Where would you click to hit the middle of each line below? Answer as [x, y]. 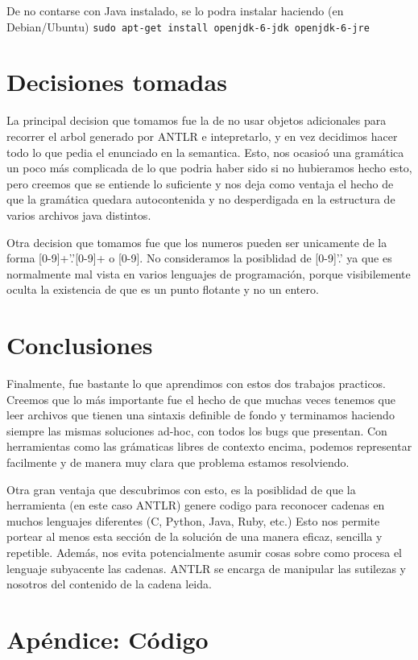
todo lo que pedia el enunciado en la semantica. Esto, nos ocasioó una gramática [205, 152]
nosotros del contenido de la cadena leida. [109, 584]
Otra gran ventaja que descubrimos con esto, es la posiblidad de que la [181, 489]
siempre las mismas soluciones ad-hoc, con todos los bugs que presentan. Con [197, 430]
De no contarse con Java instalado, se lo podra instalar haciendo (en [175, 10]
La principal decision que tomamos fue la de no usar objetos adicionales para [197, 120]
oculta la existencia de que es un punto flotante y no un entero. [163, 289]
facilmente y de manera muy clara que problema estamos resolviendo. [178, 462]
